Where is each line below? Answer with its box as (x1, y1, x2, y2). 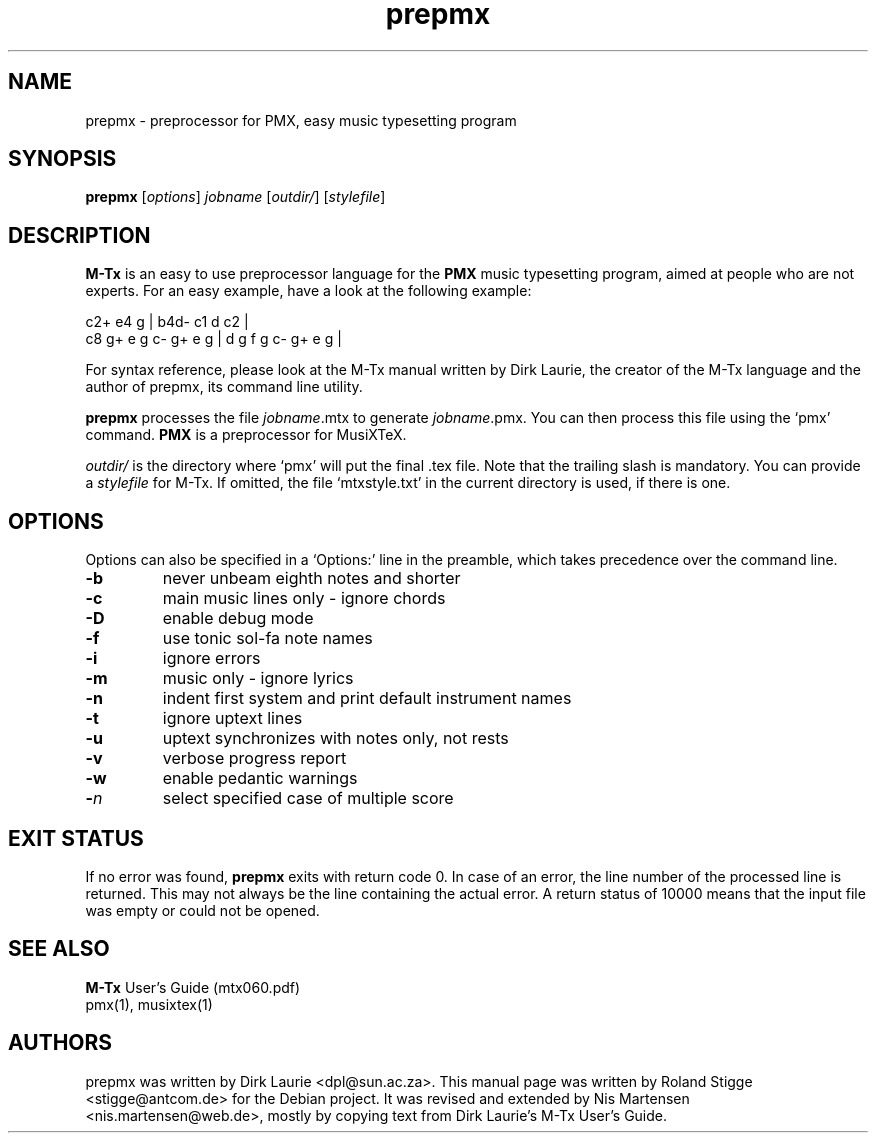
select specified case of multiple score (162, 788, 454, 809)
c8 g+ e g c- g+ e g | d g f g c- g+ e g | (85, 330, 342, 348)
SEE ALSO (8, 936, 110, 962)
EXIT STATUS (8, 825, 144, 851)
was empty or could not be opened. (85, 901, 320, 919)
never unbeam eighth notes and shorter (162, 568, 461, 589)
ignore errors (162, 648, 261, 669)
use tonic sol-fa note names (162, 628, 373, 649)
